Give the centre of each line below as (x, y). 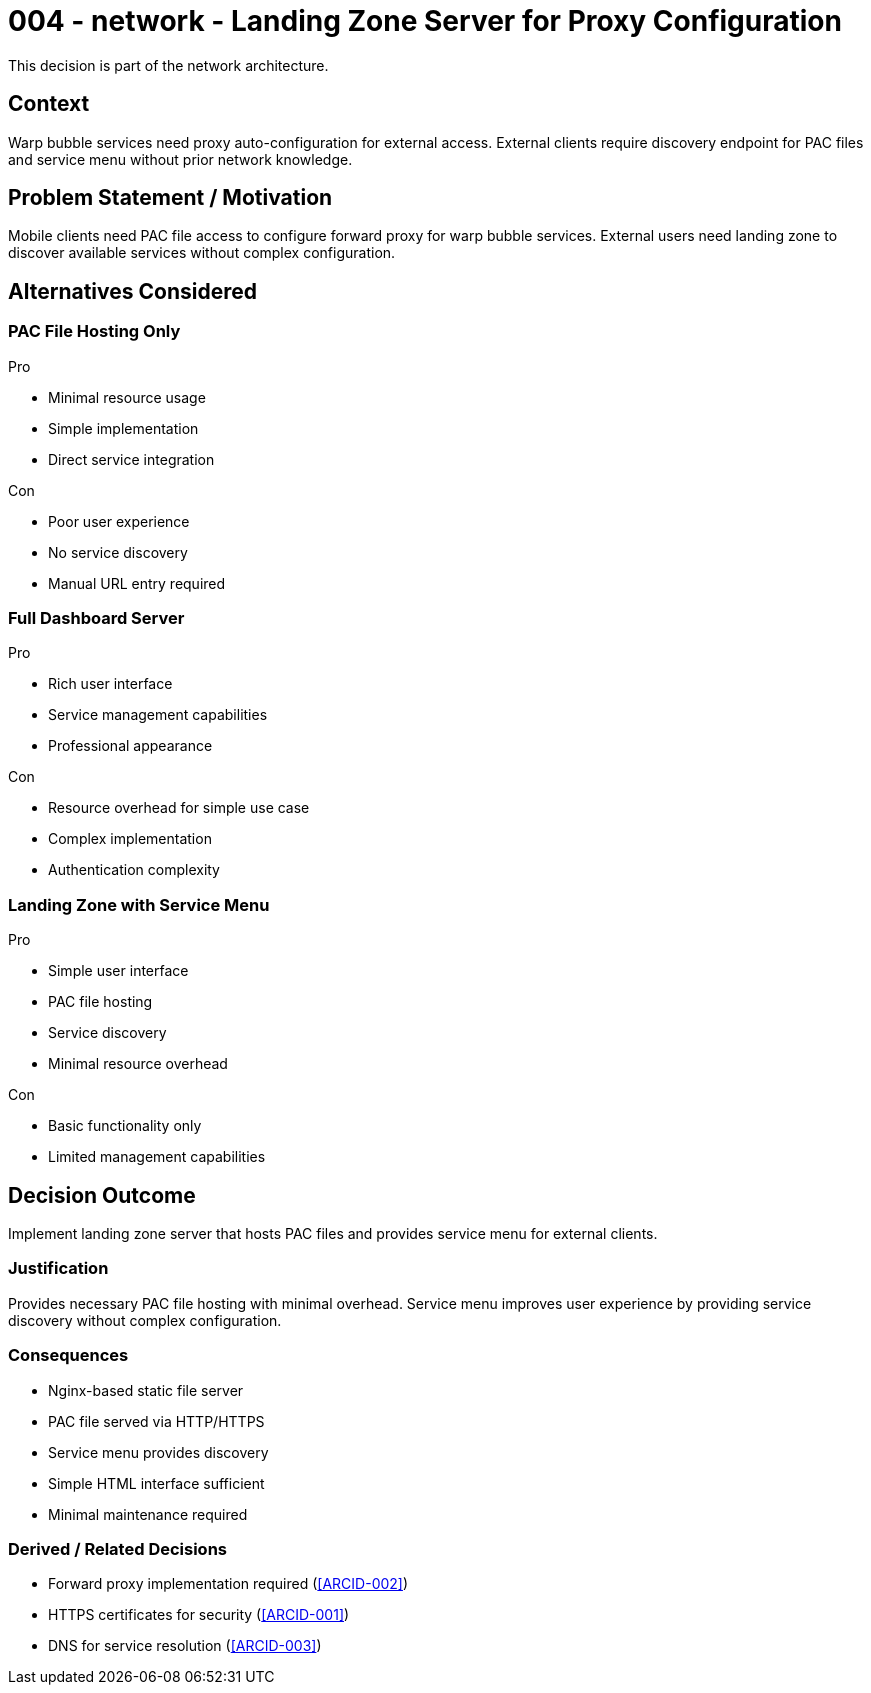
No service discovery (118, 552)
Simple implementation (123, 428)
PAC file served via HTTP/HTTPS (156, 1421)
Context (49, 104)
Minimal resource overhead (138, 1064)
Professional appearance (130, 746)
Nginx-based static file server (146, 1390)
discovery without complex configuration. (145, 1320)
